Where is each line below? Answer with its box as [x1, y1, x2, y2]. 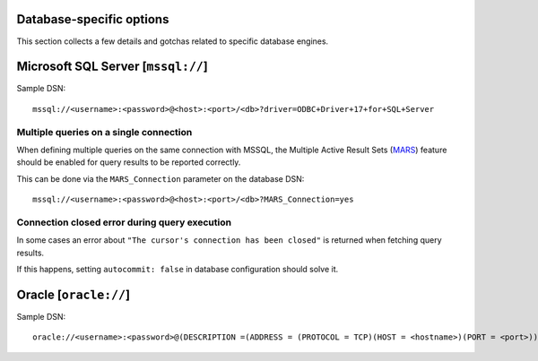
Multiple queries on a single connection [16, 125, 193, 138]
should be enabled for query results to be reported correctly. [16, 157, 241, 168]
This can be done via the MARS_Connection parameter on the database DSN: [16, 173, 305, 184]
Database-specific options [16, 12, 169, 27]
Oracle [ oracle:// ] [16, 287, 130, 302]
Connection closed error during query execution [16, 216, 232, 228]
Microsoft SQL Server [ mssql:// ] [16, 59, 208, 74]
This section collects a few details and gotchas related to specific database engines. [16, 36, 329, 47]
